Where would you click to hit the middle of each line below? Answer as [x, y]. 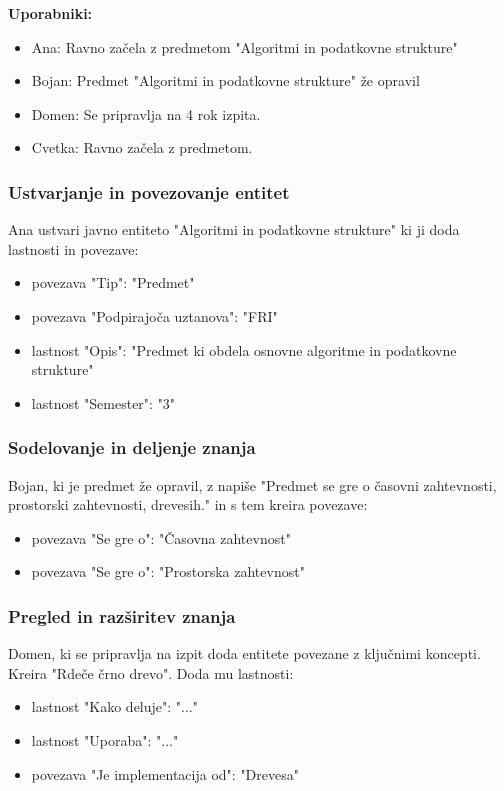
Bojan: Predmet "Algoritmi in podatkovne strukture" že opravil [225, 80]
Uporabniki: [50, 13]
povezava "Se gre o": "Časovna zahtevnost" [161, 537]
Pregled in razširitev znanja [122, 615]
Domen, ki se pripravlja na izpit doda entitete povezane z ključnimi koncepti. [244, 653]
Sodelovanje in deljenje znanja [132, 447]
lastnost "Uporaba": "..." [105, 739]
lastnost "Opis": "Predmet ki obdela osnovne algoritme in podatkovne [244, 349]
